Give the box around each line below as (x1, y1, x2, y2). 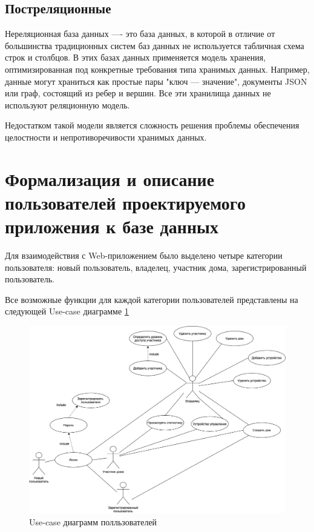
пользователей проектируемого (5, 190, 246, 214)
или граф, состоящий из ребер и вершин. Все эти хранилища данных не (5, 87, 271, 99)
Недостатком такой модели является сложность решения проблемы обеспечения (5, 119, 299, 131)
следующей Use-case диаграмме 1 (5, 305, 129, 318)
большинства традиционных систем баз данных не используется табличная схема (5, 39, 304, 52)
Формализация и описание (5, 166, 215, 191)
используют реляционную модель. (5, 98, 130, 111)
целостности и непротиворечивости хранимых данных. (5, 130, 207, 143)
